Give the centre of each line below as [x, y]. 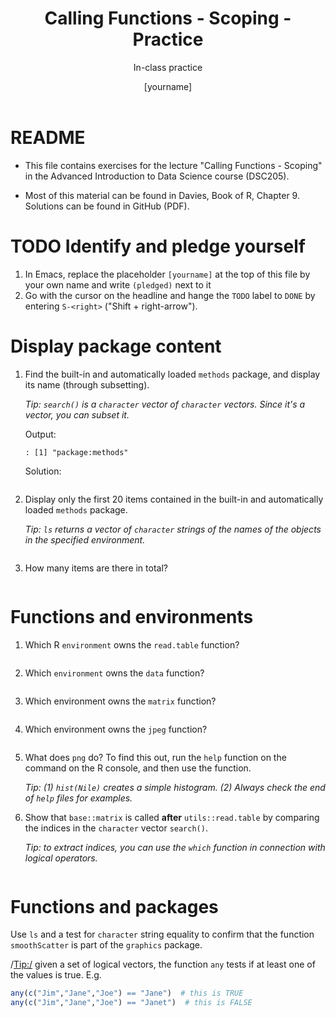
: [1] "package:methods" [76, 452]
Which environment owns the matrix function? [120, 701]
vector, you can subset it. [77, 414]
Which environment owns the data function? [114, 673]
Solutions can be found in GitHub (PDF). [107, 206]
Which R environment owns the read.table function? [132, 644]
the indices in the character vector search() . [116, 828]
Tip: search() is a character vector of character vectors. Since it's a [165, 404]
